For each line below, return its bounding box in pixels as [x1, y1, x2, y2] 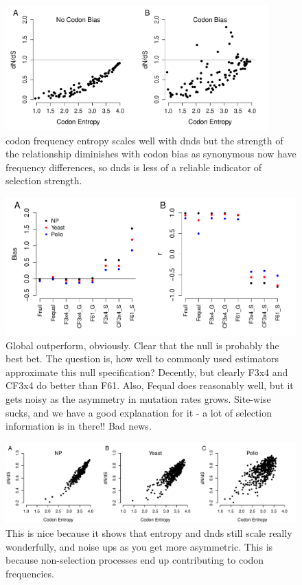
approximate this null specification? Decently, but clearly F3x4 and [5, 364, 288, 379]
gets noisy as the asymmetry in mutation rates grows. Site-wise [5, 392, 271, 406]
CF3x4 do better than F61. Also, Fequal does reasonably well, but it [5, 378, 294, 393]
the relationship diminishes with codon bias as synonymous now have [5, 146, 297, 161]
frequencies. [5, 566, 54, 580]
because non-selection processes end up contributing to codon [5, 553, 264, 567]
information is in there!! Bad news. [5, 419, 152, 433]
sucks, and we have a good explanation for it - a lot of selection [5, 405, 272, 419]
